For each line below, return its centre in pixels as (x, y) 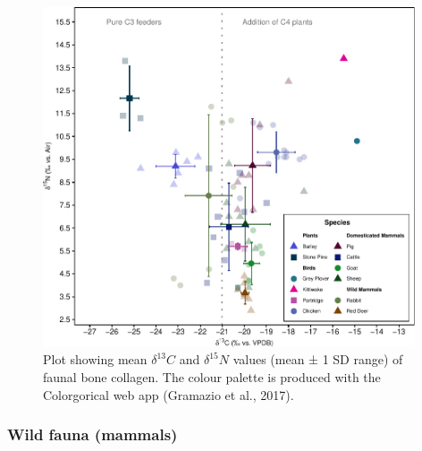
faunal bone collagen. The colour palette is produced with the (212, 376)
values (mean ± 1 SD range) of (318, 359)
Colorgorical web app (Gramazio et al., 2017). (169, 394)
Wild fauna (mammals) (93, 434)
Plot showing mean (95, 359)
